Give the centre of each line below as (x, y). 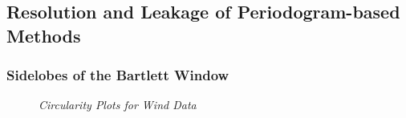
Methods (44, 35)
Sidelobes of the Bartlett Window (118, 75)
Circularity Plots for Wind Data (118, 105)
